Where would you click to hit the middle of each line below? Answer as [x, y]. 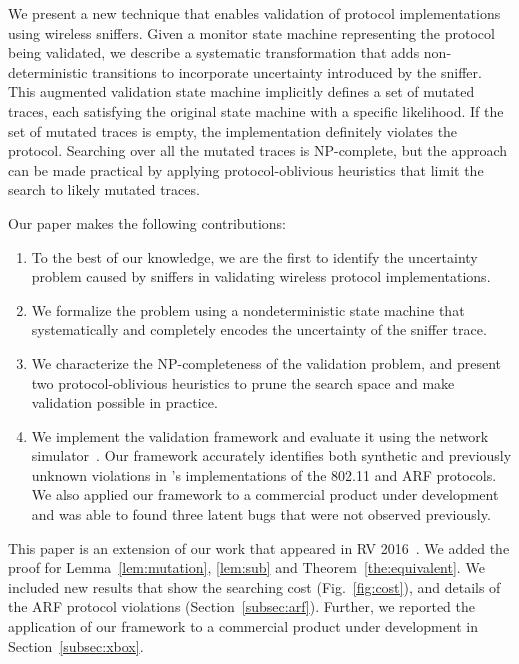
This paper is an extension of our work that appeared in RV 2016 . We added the [259, 547]
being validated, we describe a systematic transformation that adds [214, 52]
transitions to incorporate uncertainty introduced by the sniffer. [287, 71]
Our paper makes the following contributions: [147, 222]
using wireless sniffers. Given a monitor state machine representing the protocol [251, 32]
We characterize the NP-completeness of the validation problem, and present [266, 362]
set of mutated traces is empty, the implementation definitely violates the [233, 130]
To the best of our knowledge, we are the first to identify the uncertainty [254, 256]
